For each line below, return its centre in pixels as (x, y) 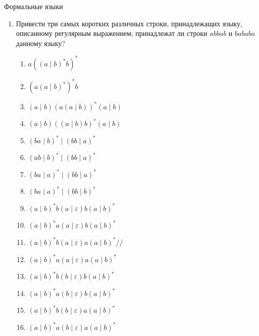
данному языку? (40, 43)
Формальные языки (34, 6)
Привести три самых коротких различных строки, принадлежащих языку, (129, 23)
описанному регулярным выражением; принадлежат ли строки (112, 33)
